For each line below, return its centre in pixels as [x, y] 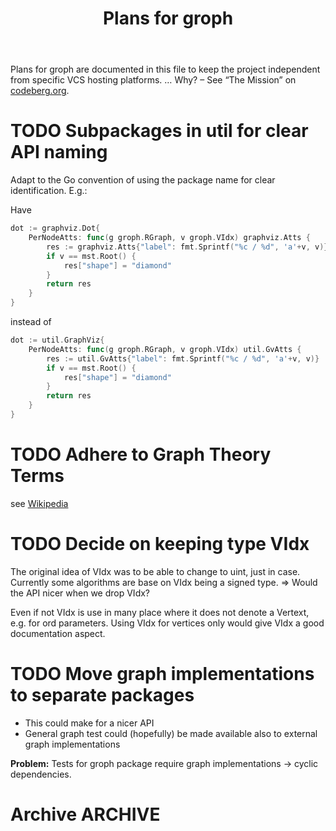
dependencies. [41, 774]
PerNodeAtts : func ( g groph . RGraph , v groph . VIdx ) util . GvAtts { [165, 349]
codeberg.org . [40, 91]
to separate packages [102, 694]
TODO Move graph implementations [162, 673]
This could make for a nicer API [89, 723]
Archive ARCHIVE [85, 814]
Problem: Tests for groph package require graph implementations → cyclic [164, 763]
